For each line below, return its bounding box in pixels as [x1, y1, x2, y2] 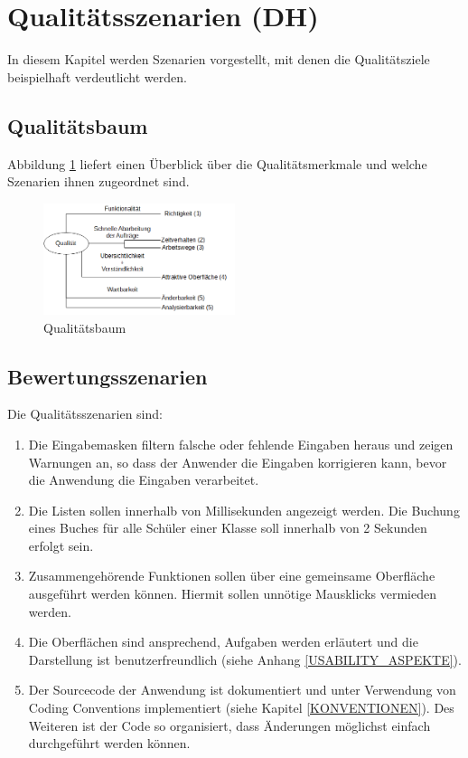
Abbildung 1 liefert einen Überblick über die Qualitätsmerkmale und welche [7, 154, 427, 173]
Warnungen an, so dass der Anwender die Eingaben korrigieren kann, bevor [28, 452, 447, 471]
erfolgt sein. [28, 535, 94, 554]
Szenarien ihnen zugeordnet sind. [7, 172, 190, 191]
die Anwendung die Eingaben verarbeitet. [28, 470, 259, 489]
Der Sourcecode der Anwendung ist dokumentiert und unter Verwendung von [28, 680, 456, 699]
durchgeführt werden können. [28, 734, 191, 753]
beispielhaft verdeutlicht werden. [7, 67, 187, 86]
